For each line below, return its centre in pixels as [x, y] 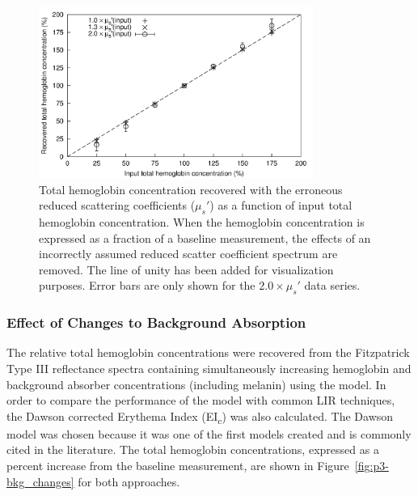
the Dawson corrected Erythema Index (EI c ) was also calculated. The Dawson [200, 417]
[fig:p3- [372, 466]
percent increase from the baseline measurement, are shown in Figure [178, 466]
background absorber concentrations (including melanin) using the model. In [196, 384]
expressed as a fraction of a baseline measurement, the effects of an [205, 237]
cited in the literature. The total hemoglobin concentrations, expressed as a [193, 449]
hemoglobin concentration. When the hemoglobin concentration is [202, 221]
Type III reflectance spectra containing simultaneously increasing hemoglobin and [209, 368]
